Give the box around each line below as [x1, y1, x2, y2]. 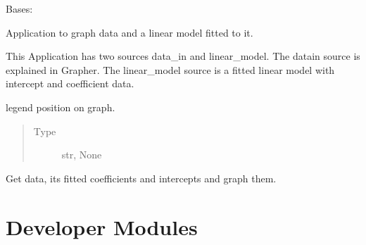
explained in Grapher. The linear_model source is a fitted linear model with [6, 62, 335, 77]
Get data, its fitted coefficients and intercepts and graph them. [6, 170, 277, 185]
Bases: [6, 1, 33, 15]
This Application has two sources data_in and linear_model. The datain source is [6, 49, 360, 63]
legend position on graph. [6, 99, 115, 114]
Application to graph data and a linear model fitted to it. [6, 25, 253, 39]
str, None [61, 147, 102, 162]
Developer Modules [6, 212, 198, 241]
